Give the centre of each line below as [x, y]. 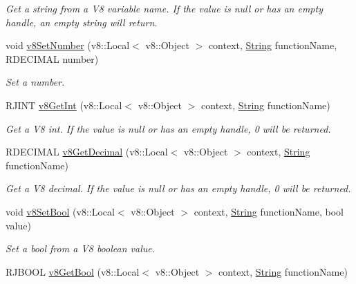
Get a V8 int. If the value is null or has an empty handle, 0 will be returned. [168, 128]
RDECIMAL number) [52, 58]
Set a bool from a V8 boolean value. [80, 248]
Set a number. [35, 82]
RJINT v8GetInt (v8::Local [64, 105]
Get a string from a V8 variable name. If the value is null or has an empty [164, 8]
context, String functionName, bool [269, 211]
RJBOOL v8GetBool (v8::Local [73, 271]
